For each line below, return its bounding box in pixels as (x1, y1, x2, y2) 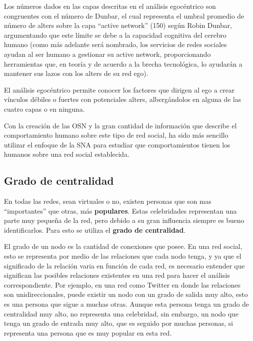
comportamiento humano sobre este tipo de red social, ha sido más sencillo (4, 130, 229, 140)
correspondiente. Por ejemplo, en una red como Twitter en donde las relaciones (4, 279, 241, 290)
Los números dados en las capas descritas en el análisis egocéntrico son (4, 1, 216, 11)
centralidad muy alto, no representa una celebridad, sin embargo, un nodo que (4, 308, 239, 318)
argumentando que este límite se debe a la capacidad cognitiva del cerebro (4, 29, 227, 40)
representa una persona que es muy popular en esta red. (4, 327, 172, 338)
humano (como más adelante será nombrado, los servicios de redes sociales (4, 39, 227, 49)
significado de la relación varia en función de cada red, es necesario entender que (4, 260, 245, 270)
